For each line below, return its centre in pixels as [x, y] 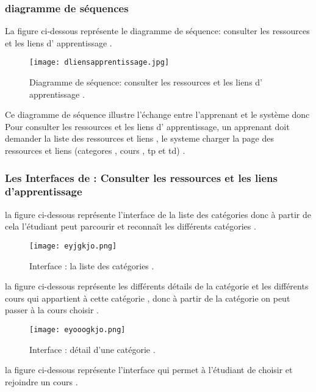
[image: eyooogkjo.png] [77, 329]
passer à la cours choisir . [52, 310]
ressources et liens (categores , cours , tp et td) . [95, 151]
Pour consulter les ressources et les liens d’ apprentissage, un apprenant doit [147, 126]
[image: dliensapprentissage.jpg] [99, 63]
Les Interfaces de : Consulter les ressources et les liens [142, 177]
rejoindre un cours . [41, 381]
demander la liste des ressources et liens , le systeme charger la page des [139, 138]
